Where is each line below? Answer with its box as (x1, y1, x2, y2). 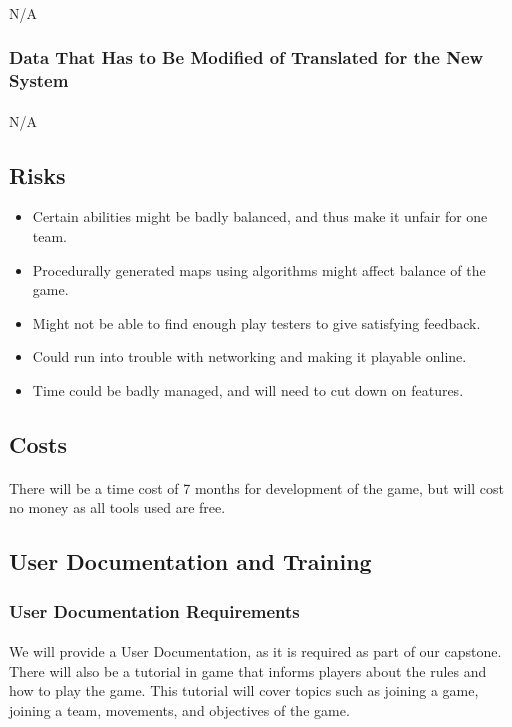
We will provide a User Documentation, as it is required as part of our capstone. (9, 641, 502, 662)
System (9, 68, 69, 93)
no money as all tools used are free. (9, 497, 226, 518)
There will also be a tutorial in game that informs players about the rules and (9, 660, 487, 681)
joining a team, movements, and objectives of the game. (9, 700, 350, 721)
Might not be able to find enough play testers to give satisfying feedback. (32, 312, 481, 333)
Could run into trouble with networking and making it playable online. (32, 346, 467, 367)
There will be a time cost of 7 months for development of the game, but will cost (9, 477, 504, 498)
